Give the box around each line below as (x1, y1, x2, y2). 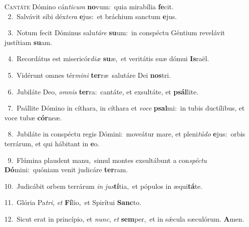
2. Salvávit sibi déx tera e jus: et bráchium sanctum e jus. (7, 11, 177, 21)
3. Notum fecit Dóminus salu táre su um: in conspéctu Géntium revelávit (7, 27, 225, 38)
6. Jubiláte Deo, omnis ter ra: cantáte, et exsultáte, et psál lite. (7, 86, 199, 96)
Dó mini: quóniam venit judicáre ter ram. (4, 164, 128, 175)
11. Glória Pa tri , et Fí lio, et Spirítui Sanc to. (4, 197, 141, 207)
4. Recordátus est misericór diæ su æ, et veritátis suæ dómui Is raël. (7, 53, 209, 64)
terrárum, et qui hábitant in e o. (4, 138, 100, 148)
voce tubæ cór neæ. (4, 112, 62, 122)
